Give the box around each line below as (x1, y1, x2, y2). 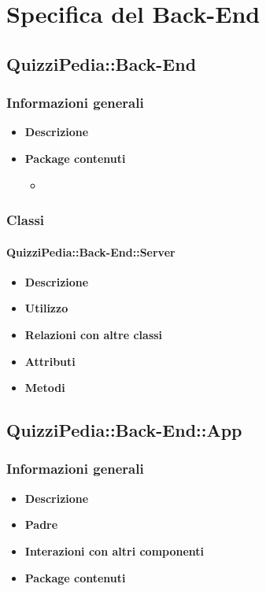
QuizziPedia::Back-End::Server (6, 243, 175, 260)
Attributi (24, 353, 76, 369)
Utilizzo (24, 300, 68, 316)
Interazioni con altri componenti (24, 542, 205, 559)
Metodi (24, 379, 65, 396)
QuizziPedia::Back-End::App (6, 418, 242, 442)
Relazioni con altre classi (24, 326, 163, 342)
